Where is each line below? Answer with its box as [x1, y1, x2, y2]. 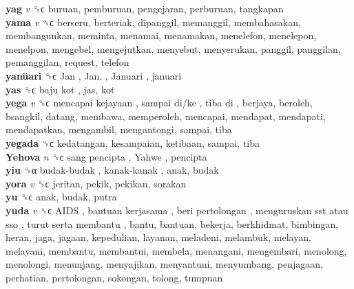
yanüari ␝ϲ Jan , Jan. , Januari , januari [6, 68, 182, 82]
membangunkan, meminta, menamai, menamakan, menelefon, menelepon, [6, 28, 317, 43]
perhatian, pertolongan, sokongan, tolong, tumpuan [6, 270, 223, 284]
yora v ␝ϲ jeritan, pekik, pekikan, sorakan [6, 176, 187, 190]
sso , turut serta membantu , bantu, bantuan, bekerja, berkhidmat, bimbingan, [6, 216, 339, 231]
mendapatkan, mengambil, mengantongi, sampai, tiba [6, 122, 232, 137]
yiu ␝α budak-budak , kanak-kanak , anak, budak [6, 163, 219, 177]
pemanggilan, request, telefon [6, 55, 129, 69]
